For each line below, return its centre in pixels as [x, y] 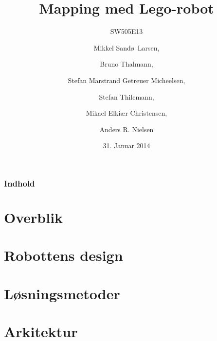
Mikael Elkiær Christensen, [127, 113]
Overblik [34, 217]
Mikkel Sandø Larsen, [127, 47]
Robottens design [63, 255]
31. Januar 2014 [127, 145]
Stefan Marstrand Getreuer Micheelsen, [127, 80]
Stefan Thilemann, [127, 96]
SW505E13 [127, 31]
